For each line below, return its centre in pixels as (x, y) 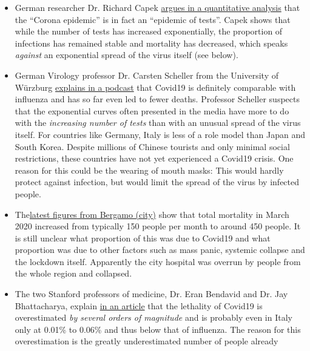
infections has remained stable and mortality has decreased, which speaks (151, 43)
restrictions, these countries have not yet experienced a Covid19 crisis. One (154, 158)
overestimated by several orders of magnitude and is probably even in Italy (153, 317)
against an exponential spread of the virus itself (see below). (126, 55)
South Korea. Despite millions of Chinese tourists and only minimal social (152, 146)
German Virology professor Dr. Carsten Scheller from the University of (147, 75)
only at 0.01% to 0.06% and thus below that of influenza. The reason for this (158, 329)
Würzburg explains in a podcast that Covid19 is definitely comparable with (155, 87)
